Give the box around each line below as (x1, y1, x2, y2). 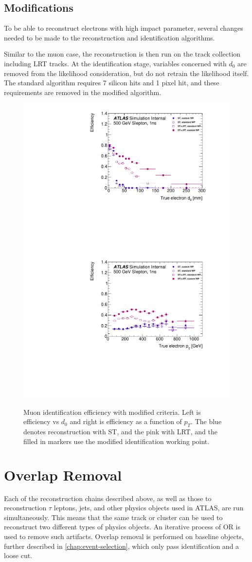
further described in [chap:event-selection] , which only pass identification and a (4, 541, 239, 551)
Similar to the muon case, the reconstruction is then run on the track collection (4, 49, 241, 59)
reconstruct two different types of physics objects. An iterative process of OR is (4, 522, 240, 532)
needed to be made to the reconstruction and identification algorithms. (4, 32, 215, 42)
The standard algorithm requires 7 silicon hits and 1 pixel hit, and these (4, 78, 219, 88)
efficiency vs (23, 416, 59, 426)
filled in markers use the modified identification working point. (23, 436, 210, 446)
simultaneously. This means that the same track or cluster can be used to (4, 512, 223, 522)
